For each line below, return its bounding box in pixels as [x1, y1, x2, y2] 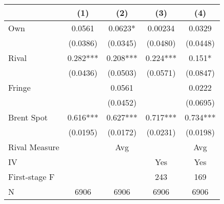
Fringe [8, 81, 31, 93]
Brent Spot [8, 111, 48, 123]
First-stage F [8, 171, 55, 182]
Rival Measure [8, 141, 59, 153]
